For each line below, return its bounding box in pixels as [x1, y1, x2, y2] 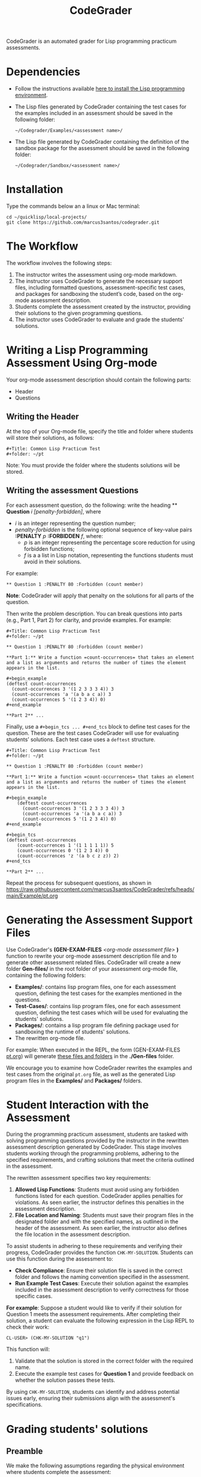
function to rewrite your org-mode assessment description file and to [6, 952, 177, 959]
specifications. [6, 1401, 43, 1408]
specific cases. [14, 1293, 53, 1300]
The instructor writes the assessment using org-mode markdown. [14, 271, 178, 278]
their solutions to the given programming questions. [14, 310, 143, 316]
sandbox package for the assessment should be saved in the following [14, 145, 190, 152]
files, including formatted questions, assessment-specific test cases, [14, 284, 185, 291]
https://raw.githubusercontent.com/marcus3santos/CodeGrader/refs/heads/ [6, 885, 195, 892]
